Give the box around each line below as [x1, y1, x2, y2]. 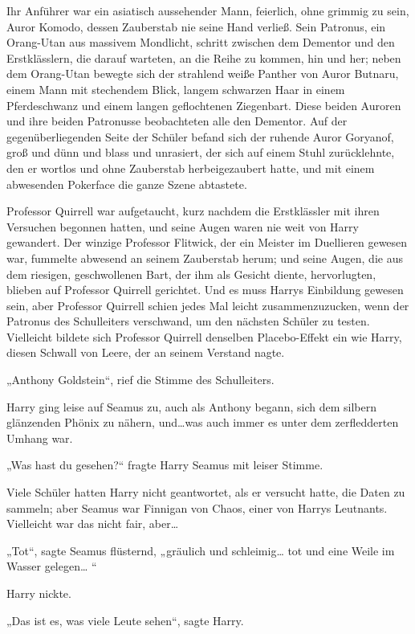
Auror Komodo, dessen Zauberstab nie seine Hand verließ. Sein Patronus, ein [6, 18, 386, 35]
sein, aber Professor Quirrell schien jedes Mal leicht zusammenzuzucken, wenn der [6, 297, 409, 313]
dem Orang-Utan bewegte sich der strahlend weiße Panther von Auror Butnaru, [6, 65, 399, 82]
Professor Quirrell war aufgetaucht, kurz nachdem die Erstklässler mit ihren [6, 202, 380, 219]
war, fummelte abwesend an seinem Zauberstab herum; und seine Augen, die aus [6, 249, 403, 266]
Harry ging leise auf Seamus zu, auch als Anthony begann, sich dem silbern [6, 398, 376, 415]
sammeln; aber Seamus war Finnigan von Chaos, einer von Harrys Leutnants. [6, 499, 388, 516]
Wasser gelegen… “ [6, 558, 97, 575]
